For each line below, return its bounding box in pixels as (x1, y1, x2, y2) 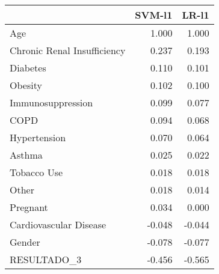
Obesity (10, 78, 42, 92)
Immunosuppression (10, 96, 93, 109)
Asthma (10, 148, 43, 162)
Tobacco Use (10, 165, 63, 179)
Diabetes (10, 61, 46, 75)
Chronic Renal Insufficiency (10, 43, 126, 57)
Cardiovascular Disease (10, 218, 106, 231)
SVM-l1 (135, 8, 173, 22)
